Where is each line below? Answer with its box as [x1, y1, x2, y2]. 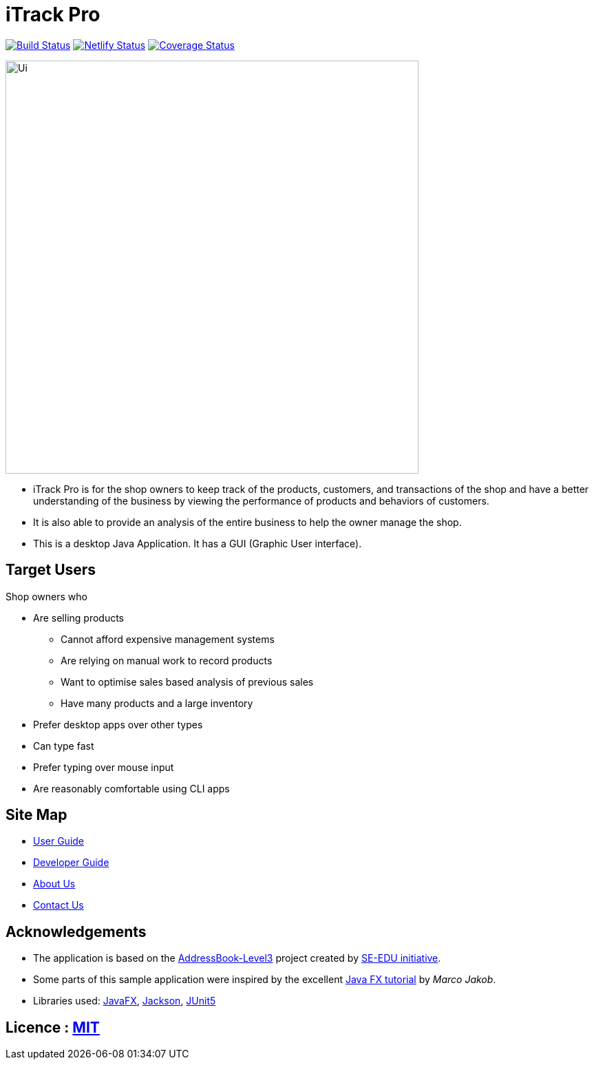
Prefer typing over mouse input [33, 761, 174, 773]
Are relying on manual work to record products [61, 654, 273, 666]
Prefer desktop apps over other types [33, 718, 203, 730]
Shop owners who [6, 590, 87, 602]
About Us [33, 878, 76, 890]
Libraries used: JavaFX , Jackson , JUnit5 [33, 995, 216, 1007]
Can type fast [33, 739, 94, 752]
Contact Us [33, 899, 84, 911]
